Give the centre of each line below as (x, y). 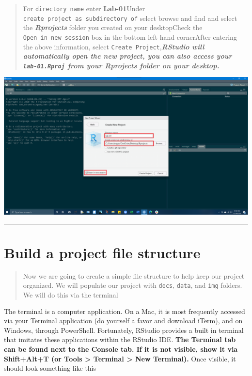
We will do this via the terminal (71, 294)
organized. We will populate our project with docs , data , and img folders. (133, 285)
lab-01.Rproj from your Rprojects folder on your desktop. (121, 65)
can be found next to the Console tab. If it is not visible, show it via (121, 349)
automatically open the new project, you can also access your (127, 56)
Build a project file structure (102, 252)
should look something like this (50, 368)
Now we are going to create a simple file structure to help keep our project (134, 275)
